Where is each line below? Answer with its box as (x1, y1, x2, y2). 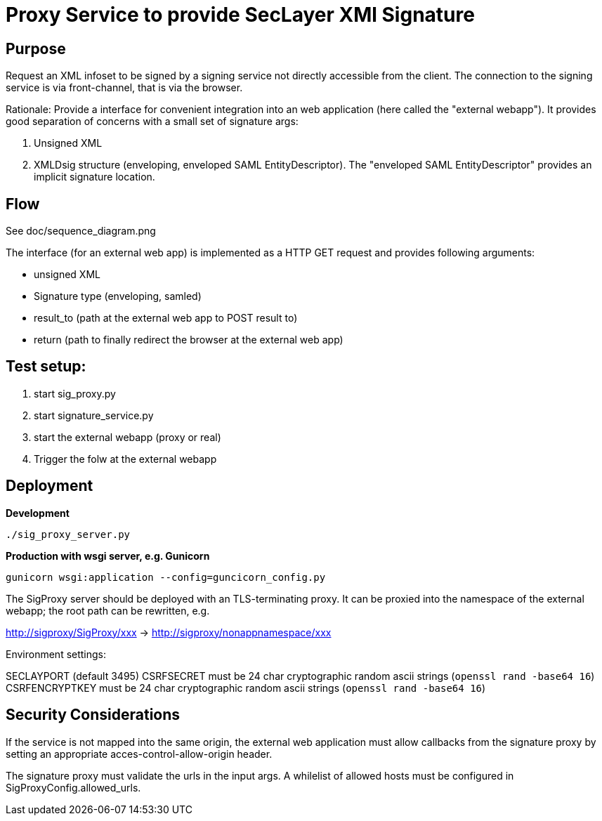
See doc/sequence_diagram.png (6, 225, 156, 237)
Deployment (6, 477, 93, 495)
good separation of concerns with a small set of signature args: (6, 115, 299, 128)
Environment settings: (6, 648, 107, 660)
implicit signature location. (34, 171, 155, 183)
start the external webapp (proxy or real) (34, 431, 221, 443)
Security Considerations (6, 706, 181, 724)
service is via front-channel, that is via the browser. (6, 81, 243, 94)
